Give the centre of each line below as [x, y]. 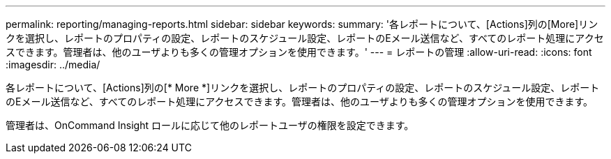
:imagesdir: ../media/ [53, 65]
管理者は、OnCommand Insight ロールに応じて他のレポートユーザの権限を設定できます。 [210, 125]
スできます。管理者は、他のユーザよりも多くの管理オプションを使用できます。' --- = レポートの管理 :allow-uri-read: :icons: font [299, 52]
